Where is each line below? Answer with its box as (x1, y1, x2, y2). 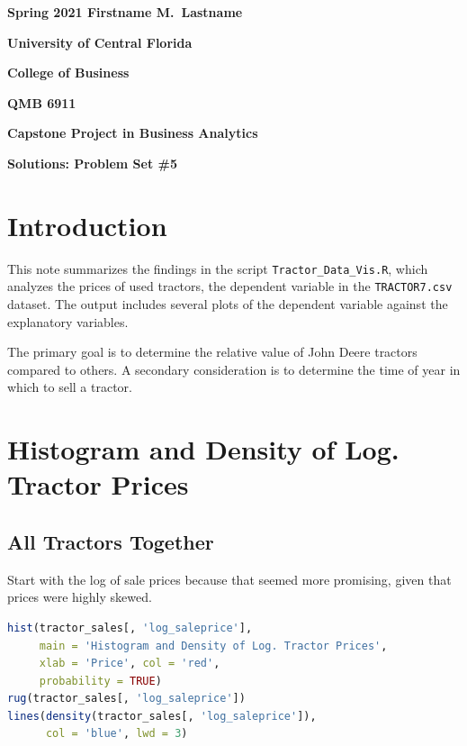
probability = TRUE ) (39, 674, 162, 687)
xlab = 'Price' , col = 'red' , (39, 657, 220, 670)
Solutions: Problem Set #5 (7, 153, 177, 172)
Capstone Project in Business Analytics (7, 123, 258, 142)
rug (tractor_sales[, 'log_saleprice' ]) (7, 692, 246, 705)
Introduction (7, 206, 167, 243)
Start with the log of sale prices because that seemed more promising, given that (7, 569, 452, 588)
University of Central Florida (7, 32, 193, 51)
